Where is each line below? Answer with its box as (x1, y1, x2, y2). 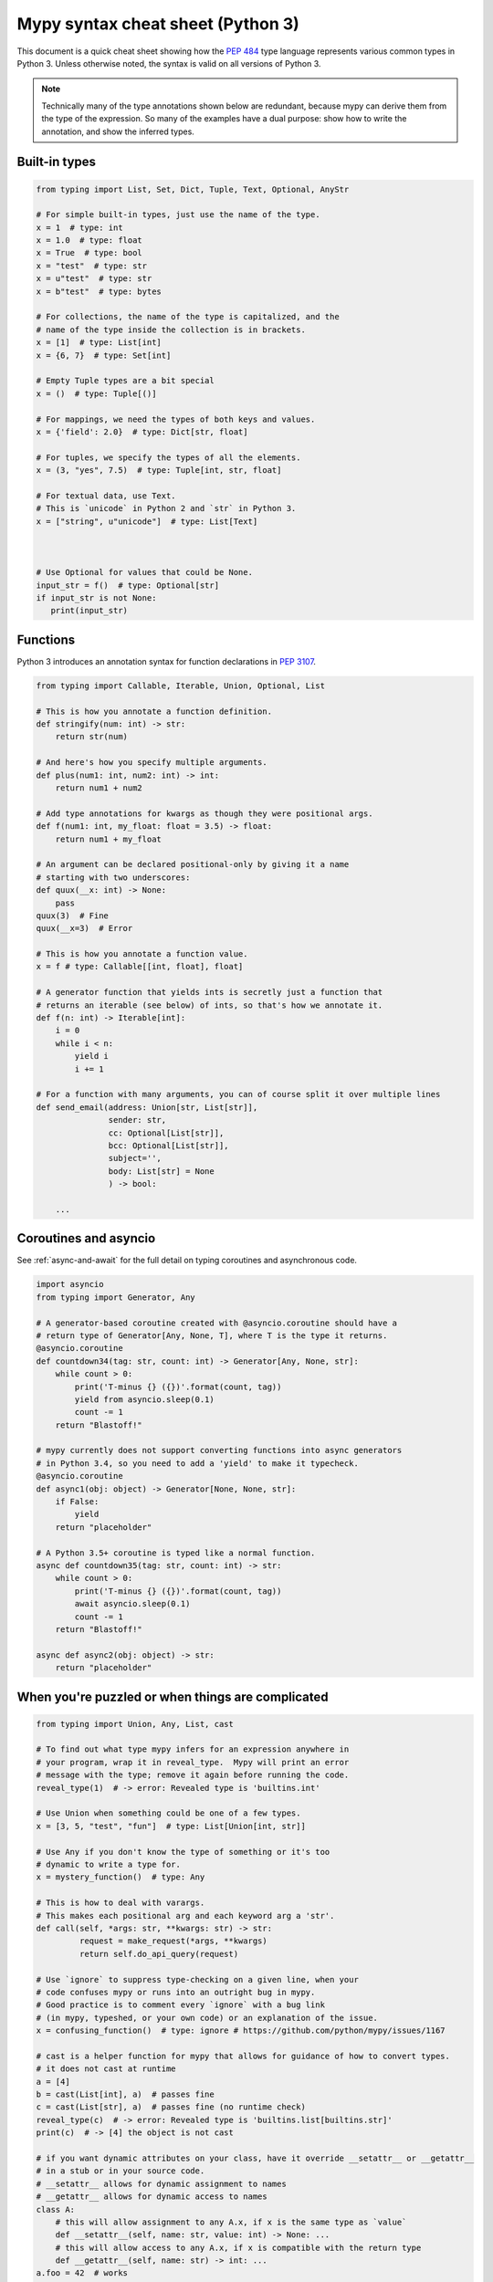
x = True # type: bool (36, 247, 143, 258)
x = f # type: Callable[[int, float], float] (36, 961, 244, 972)
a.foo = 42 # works (36, 2268, 128, 2278)
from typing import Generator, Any (36, 1292, 195, 1303)
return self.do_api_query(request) (79, 1949, 239, 1959)
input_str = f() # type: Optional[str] (36, 580, 219, 591)
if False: (55, 1497, 100, 1507)
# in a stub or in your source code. (36, 2166, 205, 2176)
